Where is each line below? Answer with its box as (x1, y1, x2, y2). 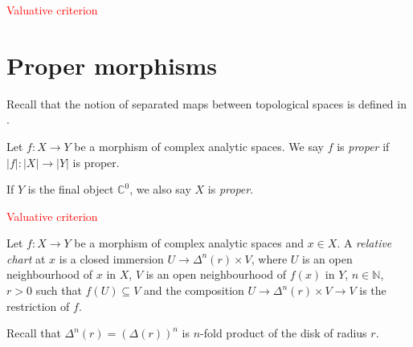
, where (251, 250, 288, 267)
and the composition (143, 282, 244, 299)
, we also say (129, 181, 191, 198)
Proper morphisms (6, 48, 218, 81)
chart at (6, 250, 46, 267)
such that (35, 282, 82, 299)
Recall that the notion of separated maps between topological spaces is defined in (6, 95, 407, 112)
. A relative (337, 235, 392, 251)
